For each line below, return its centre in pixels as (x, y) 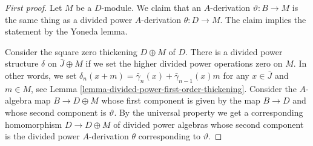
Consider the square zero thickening (71, 51)
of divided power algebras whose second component (209, 124)
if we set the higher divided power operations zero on (184, 63)
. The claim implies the (263, 19)
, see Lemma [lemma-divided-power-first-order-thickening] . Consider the (163, 88)
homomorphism (34, 124)
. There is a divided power (234, 51)
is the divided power (42, 136)
